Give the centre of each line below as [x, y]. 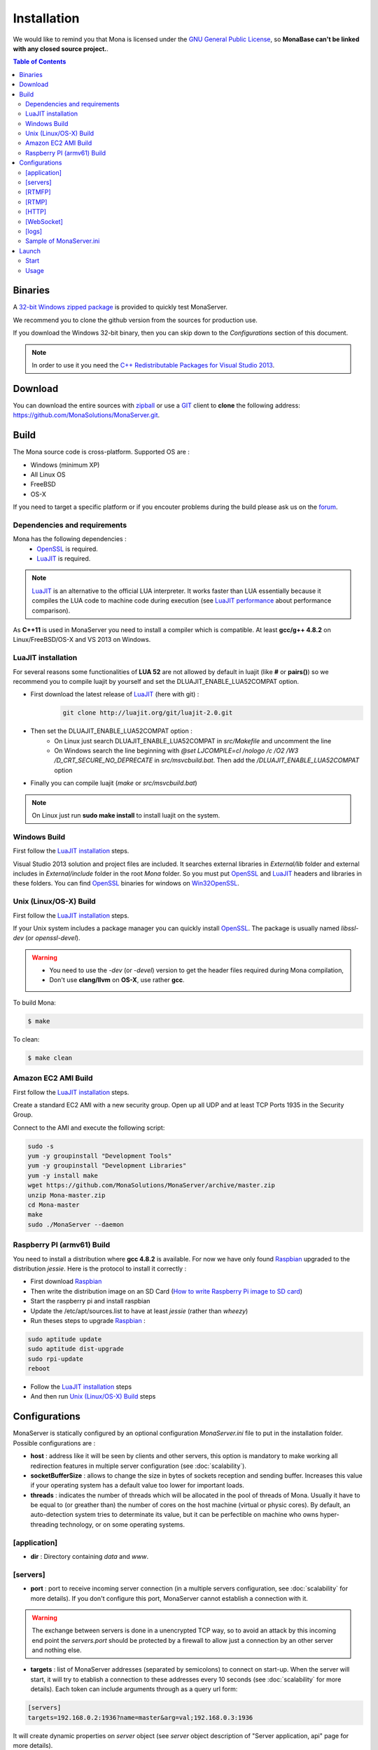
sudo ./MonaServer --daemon [76, 1224]
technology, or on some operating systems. [122, 1524]
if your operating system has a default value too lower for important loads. [137, 1485]
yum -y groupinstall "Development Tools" [100, 1156]
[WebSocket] [44, 221]
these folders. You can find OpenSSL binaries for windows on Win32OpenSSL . [126, 883]
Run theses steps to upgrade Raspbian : [88, 1320]
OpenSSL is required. [67, 549]
